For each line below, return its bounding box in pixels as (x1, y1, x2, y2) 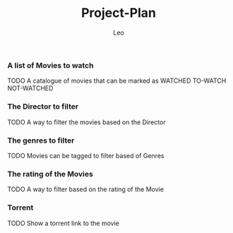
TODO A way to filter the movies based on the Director (7, 118, 166, 126)
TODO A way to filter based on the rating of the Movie (7, 185, 165, 193)
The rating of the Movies (7, 169, 93, 179)
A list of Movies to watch (7, 60, 94, 70)
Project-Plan (80, 5, 157, 21)
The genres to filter (7, 136, 75, 145)
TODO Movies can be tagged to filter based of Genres (7, 151, 165, 160)
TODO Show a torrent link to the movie (7, 219, 120, 227)
